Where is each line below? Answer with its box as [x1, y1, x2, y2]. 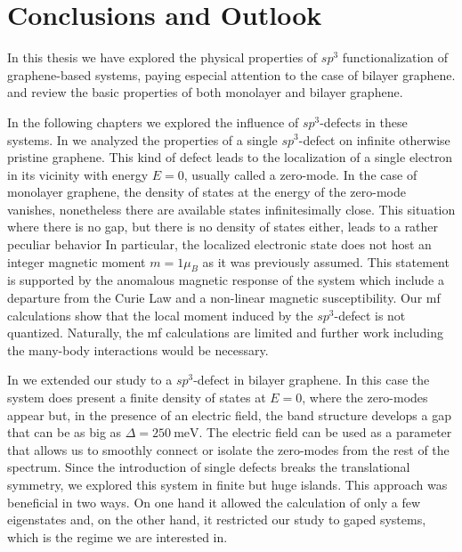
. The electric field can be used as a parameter [199, 423, 452, 442]
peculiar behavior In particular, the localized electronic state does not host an [7, 235, 432, 254]
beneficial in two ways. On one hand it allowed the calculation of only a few [7, 492, 421, 511]
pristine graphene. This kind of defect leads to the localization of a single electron [7, 148, 453, 166]
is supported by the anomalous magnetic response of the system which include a [7, 271, 444, 289]
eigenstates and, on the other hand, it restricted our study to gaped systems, [7, 510, 426, 529]
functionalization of [342, 48, 449, 67]
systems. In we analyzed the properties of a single [7, 130, 278, 149]
